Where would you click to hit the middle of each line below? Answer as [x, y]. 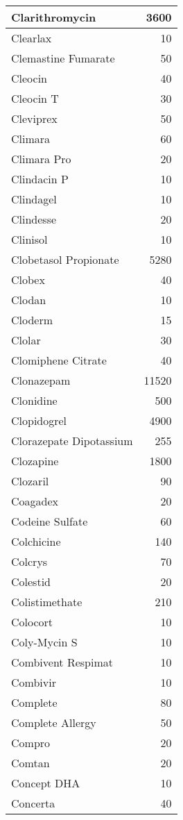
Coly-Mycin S [44, 642]
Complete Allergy [54, 722]
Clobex [28, 279]
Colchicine [36, 541]
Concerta [33, 803]
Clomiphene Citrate [59, 360]
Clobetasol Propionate [65, 259]
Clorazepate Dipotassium [72, 441]
